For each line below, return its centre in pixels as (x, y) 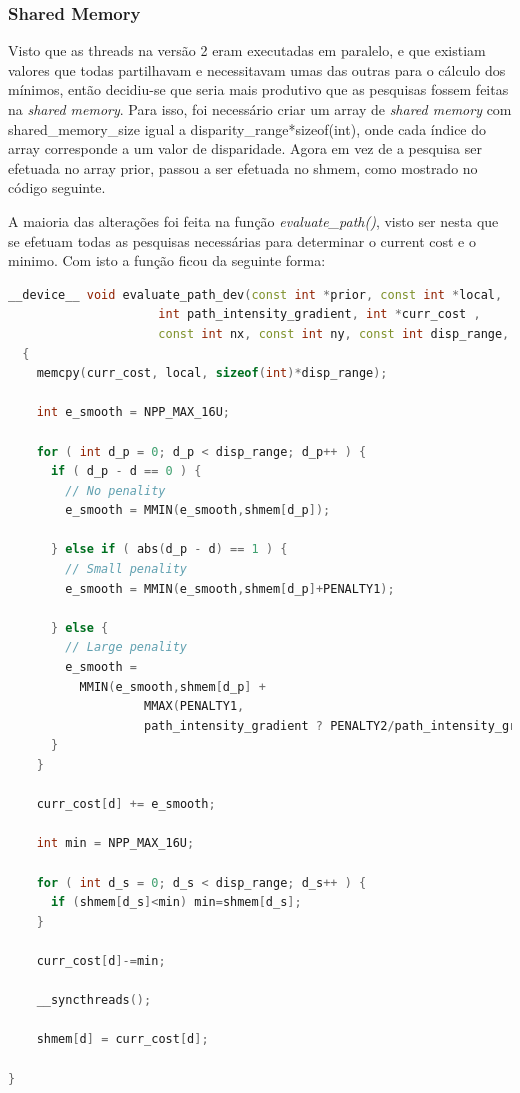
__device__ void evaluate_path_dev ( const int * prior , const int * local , (255, 294)
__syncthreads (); (94, 1000)
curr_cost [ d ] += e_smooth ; (126, 804)
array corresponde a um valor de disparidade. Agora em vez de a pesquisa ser (245, 148)
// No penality (115, 490)
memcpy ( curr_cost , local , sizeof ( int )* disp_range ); (212, 373)
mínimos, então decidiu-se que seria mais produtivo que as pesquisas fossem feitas (258, 89)
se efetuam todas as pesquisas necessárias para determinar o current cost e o (242, 240)
